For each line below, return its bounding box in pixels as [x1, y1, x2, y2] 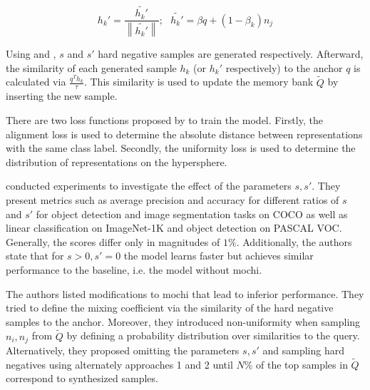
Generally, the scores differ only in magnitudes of [6, 234, 220, 249]
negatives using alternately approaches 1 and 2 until [6, 356, 233, 371]
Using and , [6, 46, 56, 61]
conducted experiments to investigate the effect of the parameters [6, 178, 292, 193]
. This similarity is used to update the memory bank [83, 74, 314, 89]
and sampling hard [262, 342, 344, 357]
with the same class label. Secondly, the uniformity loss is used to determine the [6, 140, 356, 155]
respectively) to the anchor [225, 60, 343, 75]
